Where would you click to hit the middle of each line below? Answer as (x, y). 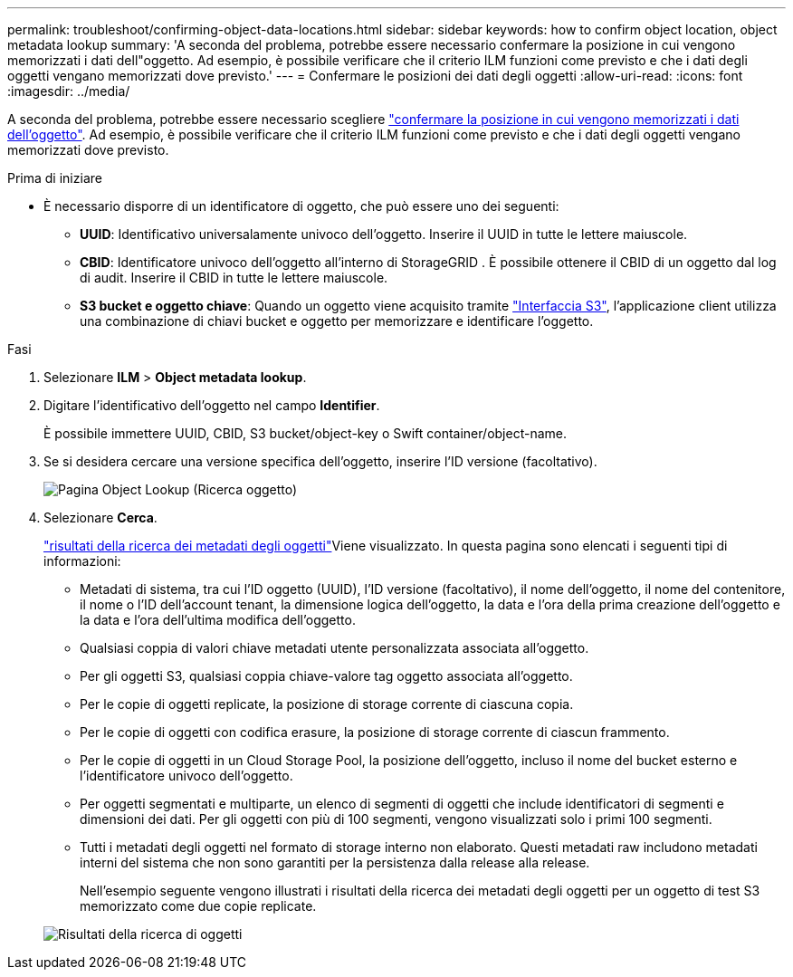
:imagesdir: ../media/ (69, 91)
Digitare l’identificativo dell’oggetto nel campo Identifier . (212, 405)
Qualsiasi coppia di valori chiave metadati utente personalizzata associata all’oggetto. (334, 648)
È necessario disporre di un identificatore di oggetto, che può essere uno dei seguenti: (301, 206)
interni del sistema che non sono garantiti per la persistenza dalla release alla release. (335, 862)
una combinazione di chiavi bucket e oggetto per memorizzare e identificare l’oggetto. (337, 321)
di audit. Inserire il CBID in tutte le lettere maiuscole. (234, 278)
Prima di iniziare (55, 178)
